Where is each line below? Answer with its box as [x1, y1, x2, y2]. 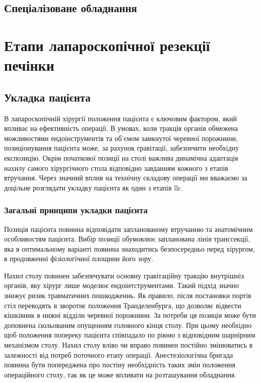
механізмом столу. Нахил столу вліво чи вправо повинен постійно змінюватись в [4, 340, 253, 350]
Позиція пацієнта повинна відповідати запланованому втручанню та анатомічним [4, 223, 253, 234]
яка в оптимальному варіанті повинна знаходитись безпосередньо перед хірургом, [4, 243, 255, 254]
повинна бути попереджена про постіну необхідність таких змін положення [4, 359, 235, 370]
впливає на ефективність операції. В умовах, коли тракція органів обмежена [4, 123, 238, 133]
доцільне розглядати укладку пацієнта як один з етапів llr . [4, 182, 183, 193]
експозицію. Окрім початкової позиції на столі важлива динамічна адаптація [4, 152, 238, 163]
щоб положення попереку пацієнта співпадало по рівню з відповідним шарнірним [4, 329, 255, 340]
